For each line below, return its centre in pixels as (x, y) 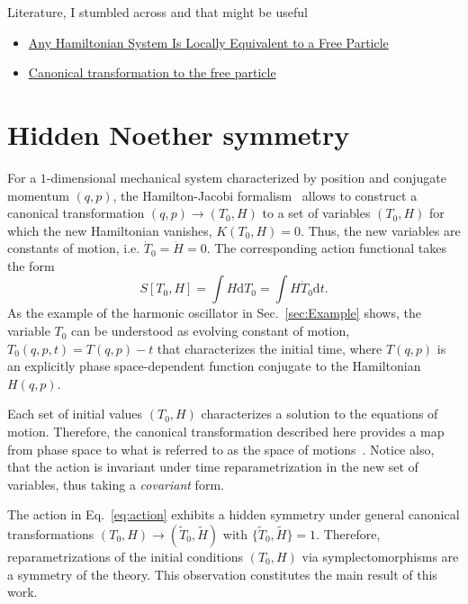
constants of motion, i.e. (74, 248)
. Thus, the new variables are (381, 230)
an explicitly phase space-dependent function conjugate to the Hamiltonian (214, 366)
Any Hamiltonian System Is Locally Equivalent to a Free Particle (208, 42)
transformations (51, 534)
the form (31, 265)
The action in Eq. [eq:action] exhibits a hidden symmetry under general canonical (234, 514)
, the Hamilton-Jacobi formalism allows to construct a (265, 195)
